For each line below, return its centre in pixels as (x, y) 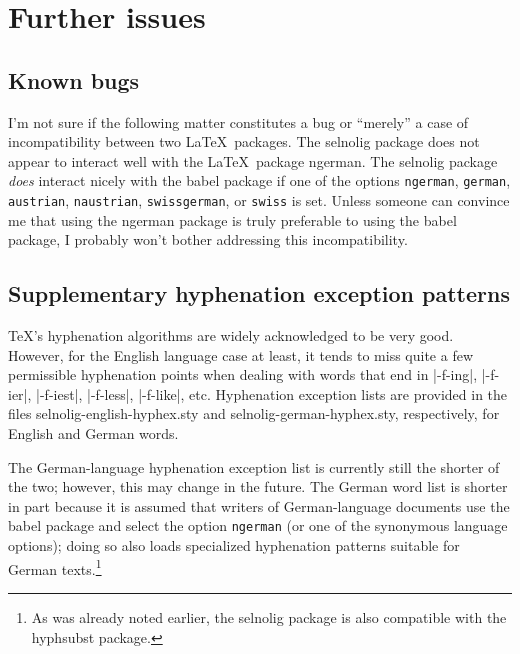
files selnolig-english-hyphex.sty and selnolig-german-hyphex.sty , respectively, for (254, 413)
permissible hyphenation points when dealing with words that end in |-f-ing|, (243, 374)
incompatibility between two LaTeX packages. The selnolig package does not (244, 141)
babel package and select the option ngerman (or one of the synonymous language (258, 525)
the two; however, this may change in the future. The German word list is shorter (258, 486)
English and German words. (93, 433)
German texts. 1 (55, 567)
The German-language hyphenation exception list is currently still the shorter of (254, 466)
